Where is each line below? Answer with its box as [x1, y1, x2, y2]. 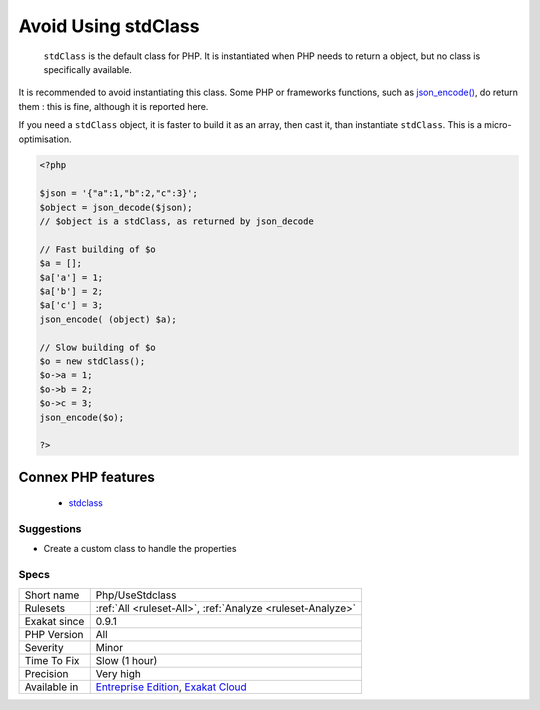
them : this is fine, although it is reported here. [18, 100, 209, 112]
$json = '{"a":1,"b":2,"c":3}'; [39, 188, 199, 199]
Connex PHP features [18, 468, 155, 485]
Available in [24, 680, 79, 694]
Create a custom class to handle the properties [43, 543, 237, 555]
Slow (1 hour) [95, 653, 158, 667]
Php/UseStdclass [95, 588, 177, 602]
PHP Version [24, 627, 84, 641]
